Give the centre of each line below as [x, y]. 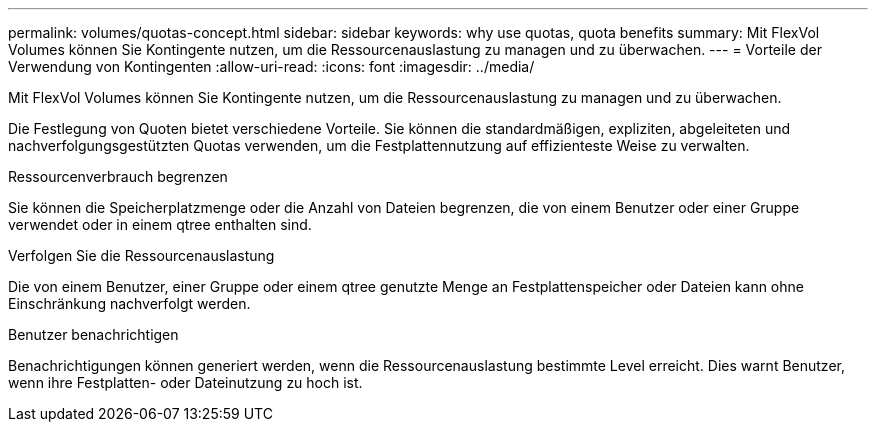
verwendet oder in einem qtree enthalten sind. [160, 224]
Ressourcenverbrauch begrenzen [118, 176]
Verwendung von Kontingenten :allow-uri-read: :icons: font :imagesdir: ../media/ [271, 66]
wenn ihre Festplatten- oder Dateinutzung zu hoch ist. [185, 382]
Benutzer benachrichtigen [93, 334]
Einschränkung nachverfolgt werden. [129, 303]
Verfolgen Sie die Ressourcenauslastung [141, 255]
